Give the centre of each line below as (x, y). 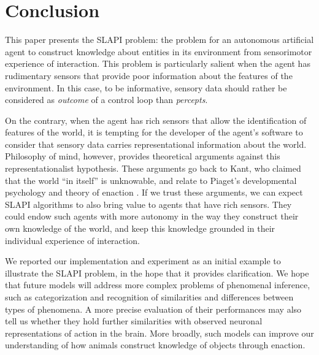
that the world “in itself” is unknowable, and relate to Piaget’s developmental (151, 180)
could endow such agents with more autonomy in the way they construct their (152, 216)
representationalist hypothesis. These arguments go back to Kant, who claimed (153, 168)
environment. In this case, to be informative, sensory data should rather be (146, 87)
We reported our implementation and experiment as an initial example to (143, 261)
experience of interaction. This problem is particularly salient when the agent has (158, 63)
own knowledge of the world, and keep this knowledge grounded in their (140, 228)
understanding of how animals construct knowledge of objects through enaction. (155, 345)
